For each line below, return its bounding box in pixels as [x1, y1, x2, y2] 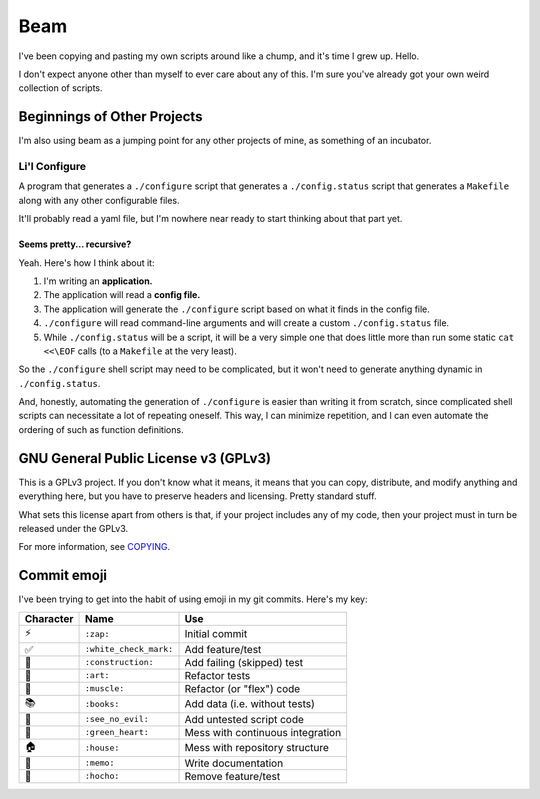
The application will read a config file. [43, 289, 201, 301]
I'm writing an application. [43, 275, 154, 287]
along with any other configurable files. [18, 194, 180, 206]
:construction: [85, 657, 154, 668]
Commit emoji [18, 567, 108, 584]
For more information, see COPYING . [18, 541, 170, 553]
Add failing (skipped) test [184, 655, 304, 669]
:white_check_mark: [85, 644, 174, 655]
